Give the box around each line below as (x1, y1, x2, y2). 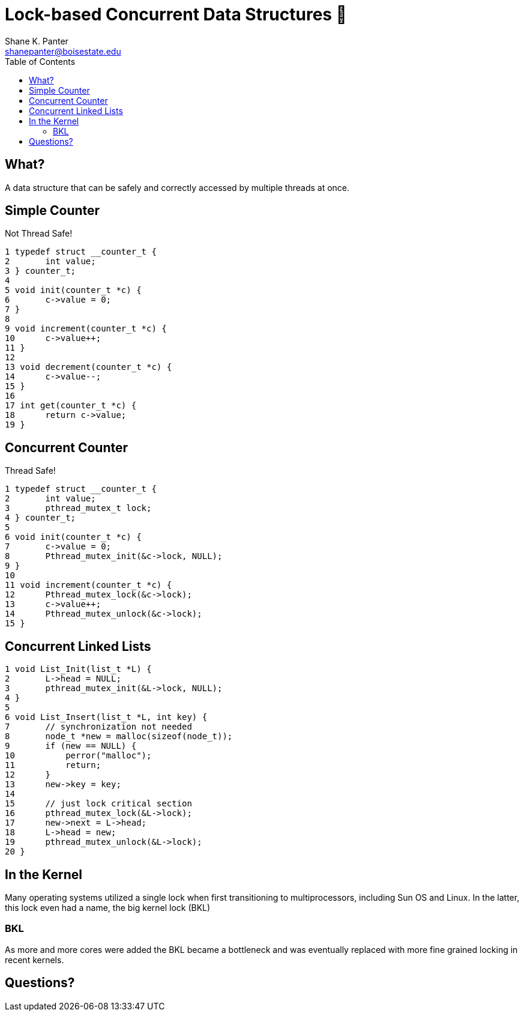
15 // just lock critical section (5, 799, 192, 809)
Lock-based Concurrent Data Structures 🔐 (5, 4, 347, 25)
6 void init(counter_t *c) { (5, 532, 142, 542)
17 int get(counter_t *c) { (5, 401, 137, 411)
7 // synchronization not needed (5, 722, 192, 732)
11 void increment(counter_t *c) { (5, 580, 172, 590)
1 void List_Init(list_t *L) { (5, 664, 152, 674)
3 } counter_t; (5, 266, 76, 276)
